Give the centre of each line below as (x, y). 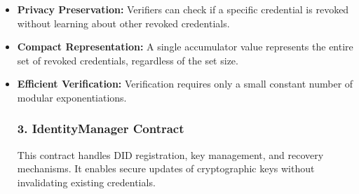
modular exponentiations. (72, 97)
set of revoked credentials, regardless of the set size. (128, 60)
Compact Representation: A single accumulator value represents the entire (185, 47)
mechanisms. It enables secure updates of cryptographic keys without (166, 168)
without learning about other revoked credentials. (123, 23)
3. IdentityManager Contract (101, 129)
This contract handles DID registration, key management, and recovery (170, 154)
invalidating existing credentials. (86, 182)
